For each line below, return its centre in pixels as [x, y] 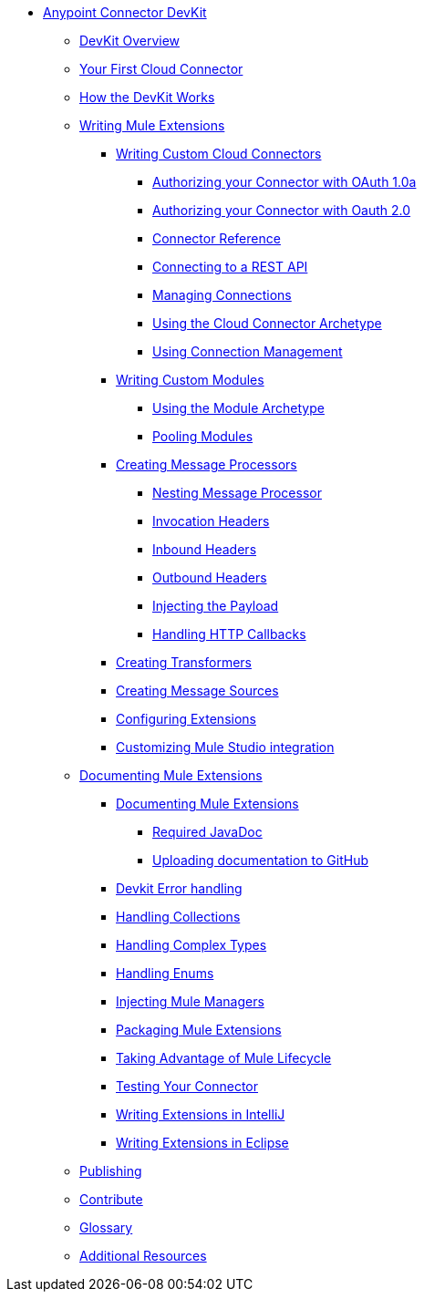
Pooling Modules [203, 436]
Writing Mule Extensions [152, 125]
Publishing [111, 1171]
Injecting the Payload [216, 606]
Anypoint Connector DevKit [125, 12]
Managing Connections [222, 295]
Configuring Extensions [186, 719]
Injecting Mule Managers [190, 1001]
